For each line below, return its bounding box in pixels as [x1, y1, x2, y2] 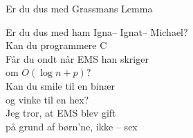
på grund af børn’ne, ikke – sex [6, 119, 138, 133]
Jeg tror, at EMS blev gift [6, 106, 116, 120]
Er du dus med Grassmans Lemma [6, 1, 153, 15]
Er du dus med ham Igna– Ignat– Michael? [6, 24, 188, 39]
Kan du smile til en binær [6, 78, 116, 92]
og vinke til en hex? [6, 92, 89, 106]
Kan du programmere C [6, 38, 107, 52]
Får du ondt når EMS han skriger [6, 51, 149, 66]
